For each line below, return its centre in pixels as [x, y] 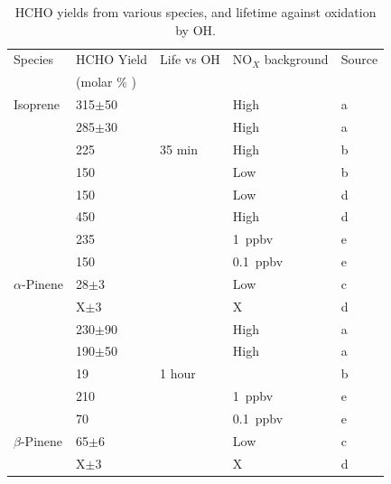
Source [359, 59]
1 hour [178, 373]
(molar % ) [106, 82]
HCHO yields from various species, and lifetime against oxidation [195, 12]
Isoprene [37, 104]
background [296, 59]
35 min [179, 149]
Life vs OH [190, 59]
